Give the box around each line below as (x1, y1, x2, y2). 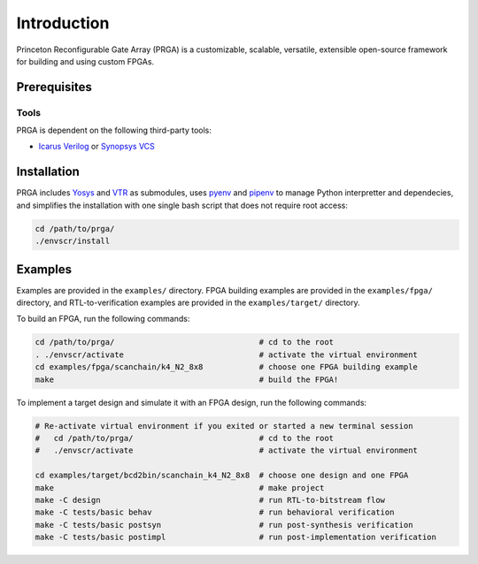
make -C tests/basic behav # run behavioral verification (35, 507, 395, 517)
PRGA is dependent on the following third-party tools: (16, 125, 212, 136)
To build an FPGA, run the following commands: (16, 314, 190, 324)
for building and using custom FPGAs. (16, 56, 155, 66)
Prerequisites (16, 80, 92, 95)
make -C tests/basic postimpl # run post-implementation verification (35, 532, 437, 543)
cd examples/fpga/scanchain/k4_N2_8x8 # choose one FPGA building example (35, 362, 418, 372)
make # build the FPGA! (35, 374, 339, 385)
